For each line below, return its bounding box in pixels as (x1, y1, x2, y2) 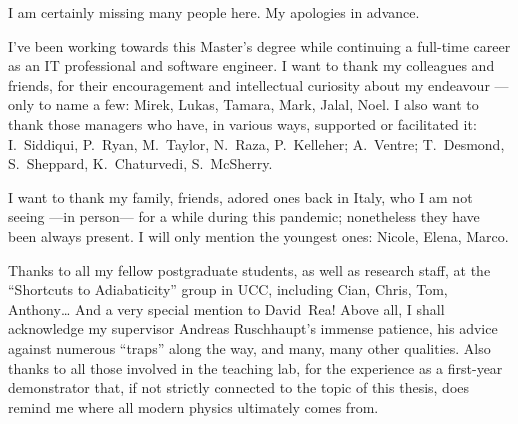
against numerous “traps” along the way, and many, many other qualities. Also (8, 337, 491, 358)
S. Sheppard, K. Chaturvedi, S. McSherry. (8, 153, 273, 174)
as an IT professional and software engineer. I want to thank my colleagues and (8, 55, 495, 76)
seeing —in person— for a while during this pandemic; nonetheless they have (8, 206, 480, 227)
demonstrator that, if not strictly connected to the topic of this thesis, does (8, 377, 470, 398)
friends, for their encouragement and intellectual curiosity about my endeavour (8, 74, 490, 95)
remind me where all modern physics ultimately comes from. (8, 396, 379, 417)
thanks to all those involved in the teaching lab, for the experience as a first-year (8, 357, 503, 378)
